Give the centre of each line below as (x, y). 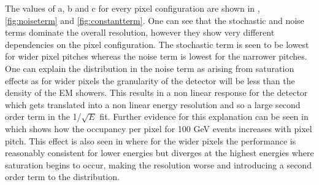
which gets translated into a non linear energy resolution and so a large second (153, 104)
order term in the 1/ (43, 116)
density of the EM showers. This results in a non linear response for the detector (156, 92)
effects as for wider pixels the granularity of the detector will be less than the (150, 80)
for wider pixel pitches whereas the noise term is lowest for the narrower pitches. (156, 56)
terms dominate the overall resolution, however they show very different (140, 32)
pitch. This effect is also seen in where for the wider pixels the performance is (151, 140)
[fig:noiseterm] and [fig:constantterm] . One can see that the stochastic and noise (155, 20)
